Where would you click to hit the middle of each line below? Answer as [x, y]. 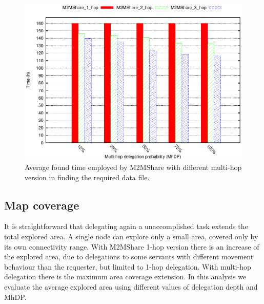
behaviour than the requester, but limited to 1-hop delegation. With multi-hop [128, 266]
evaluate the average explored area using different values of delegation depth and [131, 286]
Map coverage [42, 205]
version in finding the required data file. [87, 177]
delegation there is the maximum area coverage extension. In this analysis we [125, 277]
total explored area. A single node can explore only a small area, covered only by [131, 236]
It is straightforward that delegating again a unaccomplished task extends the [126, 226]
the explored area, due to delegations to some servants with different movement [129, 256]
